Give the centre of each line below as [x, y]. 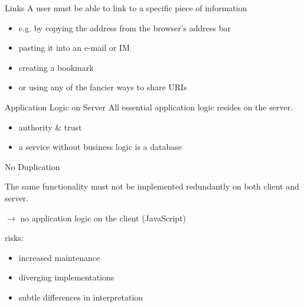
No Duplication [32, 166]
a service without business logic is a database [100, 147]
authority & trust [50, 127]
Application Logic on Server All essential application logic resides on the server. [149, 107]
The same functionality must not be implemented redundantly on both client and [152, 186]
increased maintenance [59, 257]
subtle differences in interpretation [81, 297]
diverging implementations [66, 277]
